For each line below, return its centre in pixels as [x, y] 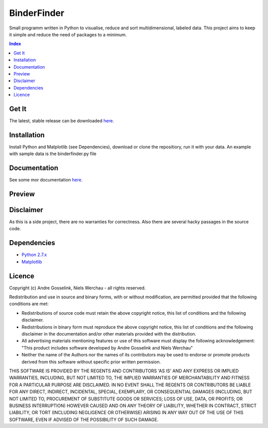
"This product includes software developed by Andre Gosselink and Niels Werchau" [107, 347]
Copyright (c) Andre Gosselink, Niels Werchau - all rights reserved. [77, 288]
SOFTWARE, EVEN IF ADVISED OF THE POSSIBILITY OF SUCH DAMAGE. [84, 420]
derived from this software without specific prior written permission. [91, 362]
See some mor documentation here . [46, 180]
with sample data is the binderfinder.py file [53, 154]
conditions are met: [29, 304]
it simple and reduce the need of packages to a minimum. [68, 34]
